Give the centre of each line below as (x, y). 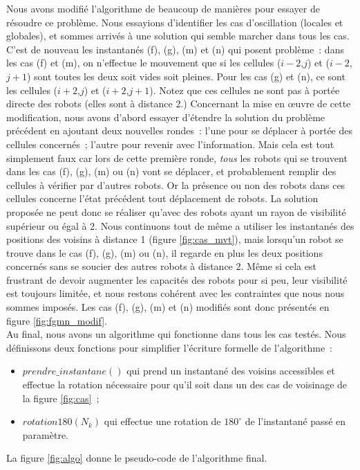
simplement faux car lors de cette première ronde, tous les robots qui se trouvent (177, 157)
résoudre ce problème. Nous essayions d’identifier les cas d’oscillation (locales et (175, 22)
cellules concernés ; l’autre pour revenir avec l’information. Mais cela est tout (170, 144)
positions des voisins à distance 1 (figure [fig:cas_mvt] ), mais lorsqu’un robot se (175, 239)
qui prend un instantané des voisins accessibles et (231, 371)
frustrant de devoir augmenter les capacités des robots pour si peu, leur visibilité (177, 279)
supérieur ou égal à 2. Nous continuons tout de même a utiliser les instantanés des (180, 225)
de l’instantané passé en (295, 421)
